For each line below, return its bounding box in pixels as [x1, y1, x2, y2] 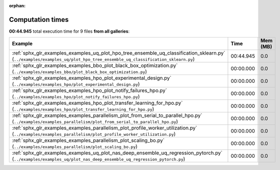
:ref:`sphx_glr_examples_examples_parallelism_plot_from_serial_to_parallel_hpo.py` [12, 112, 202, 119]
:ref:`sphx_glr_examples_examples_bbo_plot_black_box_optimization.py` [12, 62, 178, 69]
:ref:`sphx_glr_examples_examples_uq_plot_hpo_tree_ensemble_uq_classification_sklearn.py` [12, 50, 225, 57]
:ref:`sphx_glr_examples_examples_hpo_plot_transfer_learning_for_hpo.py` [12, 100, 183, 107]
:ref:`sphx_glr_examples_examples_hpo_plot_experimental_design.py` [12, 75, 172, 81]
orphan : [9, 3, 26, 8]
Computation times [9, 15, 69, 24]
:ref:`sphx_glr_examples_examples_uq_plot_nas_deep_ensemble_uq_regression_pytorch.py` [12, 150, 223, 156]
